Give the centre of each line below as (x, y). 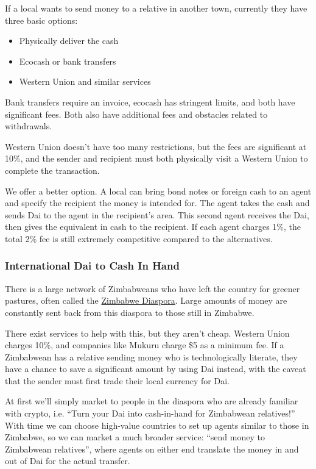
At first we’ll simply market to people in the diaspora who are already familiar (152, 401)
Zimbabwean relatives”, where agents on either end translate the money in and (152, 449)
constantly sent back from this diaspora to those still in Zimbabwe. (130, 312)
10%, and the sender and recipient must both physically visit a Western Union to (156, 158)
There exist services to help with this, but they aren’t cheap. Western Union (147, 333)
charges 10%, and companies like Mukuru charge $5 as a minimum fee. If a (145, 345)
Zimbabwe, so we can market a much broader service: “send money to (135, 437)
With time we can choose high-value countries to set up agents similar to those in (157, 425)
